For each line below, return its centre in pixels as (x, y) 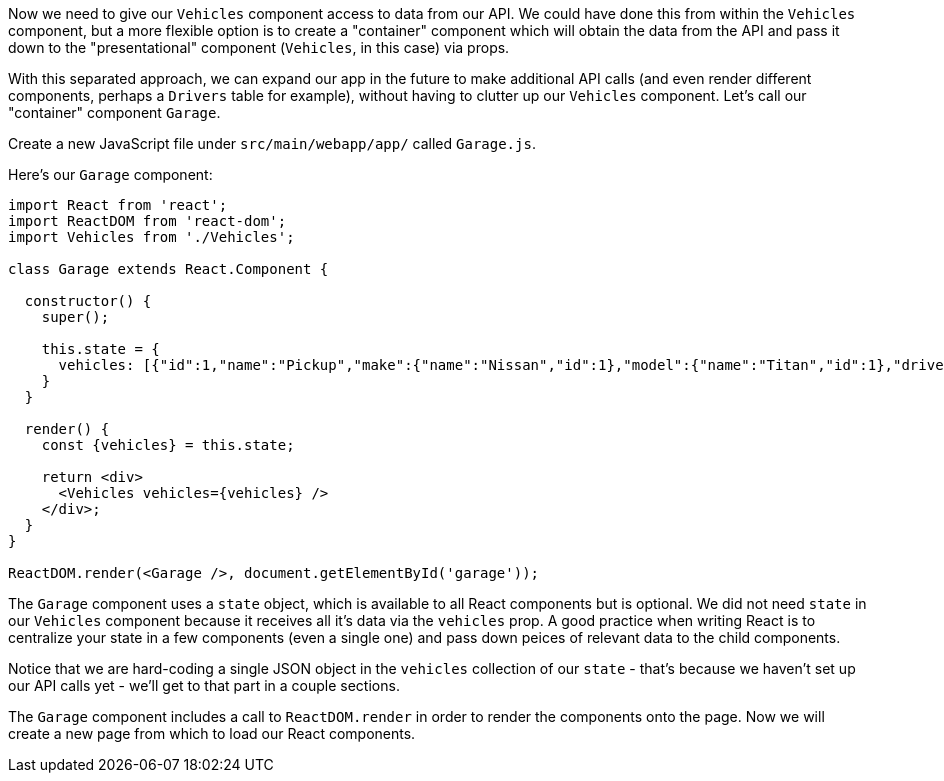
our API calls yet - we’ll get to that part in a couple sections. (204, 685)
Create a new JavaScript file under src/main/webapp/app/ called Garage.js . (272, 143)
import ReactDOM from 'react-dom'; (147, 221)
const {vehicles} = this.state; (168, 445)
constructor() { (88, 301)
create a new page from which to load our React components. (212, 733)
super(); (75, 317)
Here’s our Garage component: (110, 174)
